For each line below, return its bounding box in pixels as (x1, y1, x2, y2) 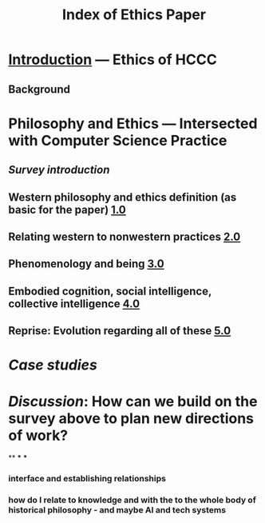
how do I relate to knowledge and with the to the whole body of (8, 494, 257, 505)
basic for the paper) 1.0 (8, 202, 126, 217)
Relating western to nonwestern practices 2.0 (8, 230, 241, 243)
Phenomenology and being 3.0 (8, 258, 165, 271)
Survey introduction (8, 163, 110, 177)
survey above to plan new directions (8, 409, 254, 428)
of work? (8, 426, 69, 445)
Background (8, 82, 70, 96)
